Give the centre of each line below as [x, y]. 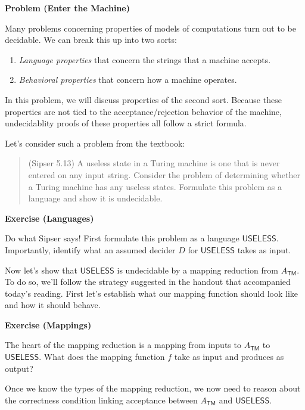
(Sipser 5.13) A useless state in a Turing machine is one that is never [154, 163]
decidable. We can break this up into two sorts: [91, 40]
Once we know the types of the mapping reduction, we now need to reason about [153, 388]
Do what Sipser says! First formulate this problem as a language [122, 238]
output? [19, 368]
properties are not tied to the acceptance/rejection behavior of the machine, [143, 111]
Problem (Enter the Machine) [67, 8]
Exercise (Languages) [49, 218]
